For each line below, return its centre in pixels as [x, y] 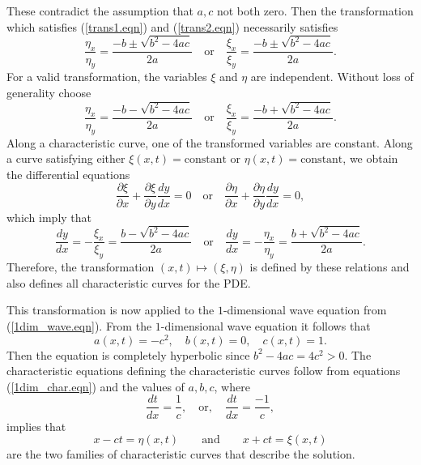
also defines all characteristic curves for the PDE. [129, 282]
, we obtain [370, 158]
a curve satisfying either [66, 158]
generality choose [49, 92]
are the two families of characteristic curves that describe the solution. [181, 454]
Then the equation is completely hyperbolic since [128, 354]
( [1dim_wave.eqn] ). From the [79, 326]
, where [232, 386]
